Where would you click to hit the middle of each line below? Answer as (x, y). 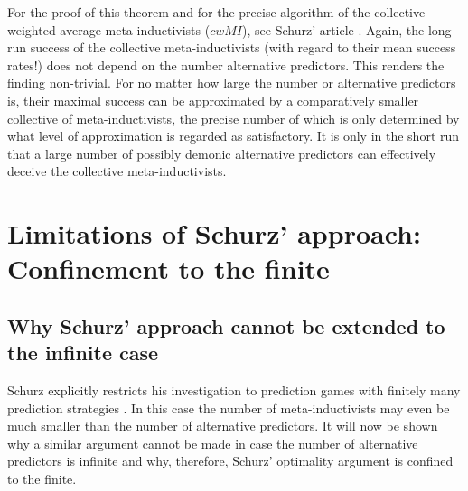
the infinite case (83, 352)
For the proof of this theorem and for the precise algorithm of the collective (216, 12)
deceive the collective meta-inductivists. (117, 171)
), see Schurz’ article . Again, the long (347, 29)
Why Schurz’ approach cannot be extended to (226, 325)
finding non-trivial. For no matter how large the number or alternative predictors (232, 83)
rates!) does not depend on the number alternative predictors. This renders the (226, 65)
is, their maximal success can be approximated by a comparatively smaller (213, 100)
